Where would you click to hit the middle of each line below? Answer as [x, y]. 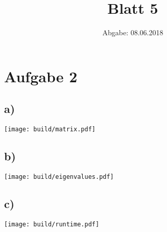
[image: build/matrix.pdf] [50, 130]
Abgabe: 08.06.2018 [133, 32]
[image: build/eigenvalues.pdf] [59, 177]
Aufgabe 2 [41, 76]
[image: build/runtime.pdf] [52, 224]
